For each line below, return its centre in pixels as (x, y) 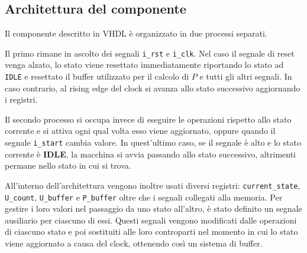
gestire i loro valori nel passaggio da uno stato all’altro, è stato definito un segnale (153, 208)
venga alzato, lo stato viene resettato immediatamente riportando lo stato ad (144, 65)
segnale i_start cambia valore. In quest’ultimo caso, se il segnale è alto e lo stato (153, 142)
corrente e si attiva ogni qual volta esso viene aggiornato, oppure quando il (140, 131)
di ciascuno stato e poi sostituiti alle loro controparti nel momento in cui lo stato (151, 231)
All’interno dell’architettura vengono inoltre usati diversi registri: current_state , (153, 185)
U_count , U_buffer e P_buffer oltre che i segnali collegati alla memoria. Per (144, 197)
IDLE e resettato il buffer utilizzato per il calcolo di (97, 76)
